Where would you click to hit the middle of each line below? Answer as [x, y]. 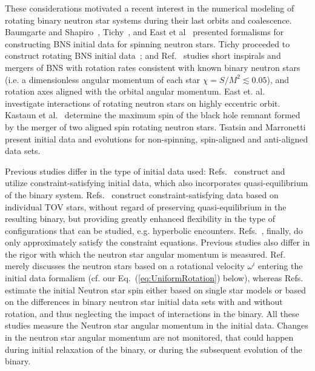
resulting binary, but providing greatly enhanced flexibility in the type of [140, 219]
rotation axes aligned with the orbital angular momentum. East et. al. [135, 91]
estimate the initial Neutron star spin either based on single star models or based [156, 289]
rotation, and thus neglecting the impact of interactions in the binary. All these [152, 313]
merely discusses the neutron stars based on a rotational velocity [125, 266]
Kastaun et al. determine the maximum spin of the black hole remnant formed [153, 115]
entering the [280, 266]
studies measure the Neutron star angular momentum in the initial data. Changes [157, 325]
